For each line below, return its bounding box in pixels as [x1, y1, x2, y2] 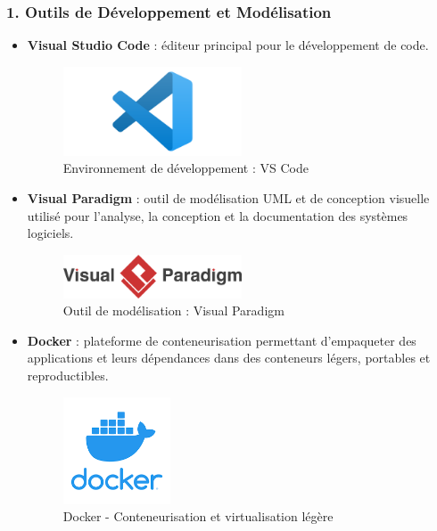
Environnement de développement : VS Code [62, 159, 309, 177]
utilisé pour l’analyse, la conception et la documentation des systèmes [27, 206, 408, 225]
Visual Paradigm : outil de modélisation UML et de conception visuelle [27, 189, 430, 208]
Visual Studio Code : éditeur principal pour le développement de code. [27, 36, 429, 54]
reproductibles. [27, 366, 109, 385]
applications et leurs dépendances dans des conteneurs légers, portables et [27, 348, 431, 367]
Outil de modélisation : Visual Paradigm [62, 301, 284, 320]
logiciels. [27, 224, 74, 242]
